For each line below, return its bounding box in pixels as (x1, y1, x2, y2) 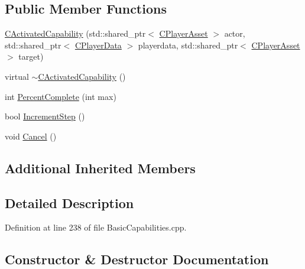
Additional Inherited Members (5, 158, 196, 177)
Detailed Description (5, 193, 134, 212)
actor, (224, 27, 245, 40)
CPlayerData (74, 38, 122, 51)
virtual (5, 70, 29, 82)
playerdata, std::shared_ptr (138, 38, 238, 51)
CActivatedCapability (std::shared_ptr (5, 27, 146, 40)
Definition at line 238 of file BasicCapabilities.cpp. (5, 221, 187, 234)
